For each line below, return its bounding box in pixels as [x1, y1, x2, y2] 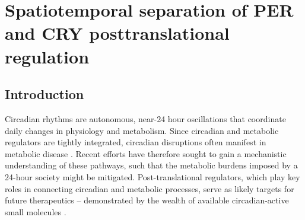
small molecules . [5, 205, 66, 218]
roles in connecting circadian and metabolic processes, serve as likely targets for [5, 182, 294, 195]
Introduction [5, 85, 84, 103]
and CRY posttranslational [5, 21, 230, 45]
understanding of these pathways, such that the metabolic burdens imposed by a [5, 159, 298, 171]
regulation [5, 44, 90, 68]
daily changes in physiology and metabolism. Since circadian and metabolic [5, 124, 279, 136]
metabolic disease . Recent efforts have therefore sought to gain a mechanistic [5, 147, 287, 160]
